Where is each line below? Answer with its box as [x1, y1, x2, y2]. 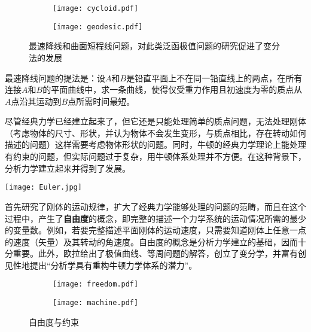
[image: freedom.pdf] [53, 280, 139, 289]
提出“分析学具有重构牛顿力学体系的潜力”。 [29, 258, 197, 271]
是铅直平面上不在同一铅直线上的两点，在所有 [126, 71, 303, 84]
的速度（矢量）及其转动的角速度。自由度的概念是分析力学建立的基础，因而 [5, 235, 298, 248]
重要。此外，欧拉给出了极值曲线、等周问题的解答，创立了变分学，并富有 [13, 247, 298, 260]
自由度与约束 [29, 315, 79, 328]
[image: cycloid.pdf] [53, 4, 139, 13]
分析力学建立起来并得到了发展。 [5, 162, 130, 174]
